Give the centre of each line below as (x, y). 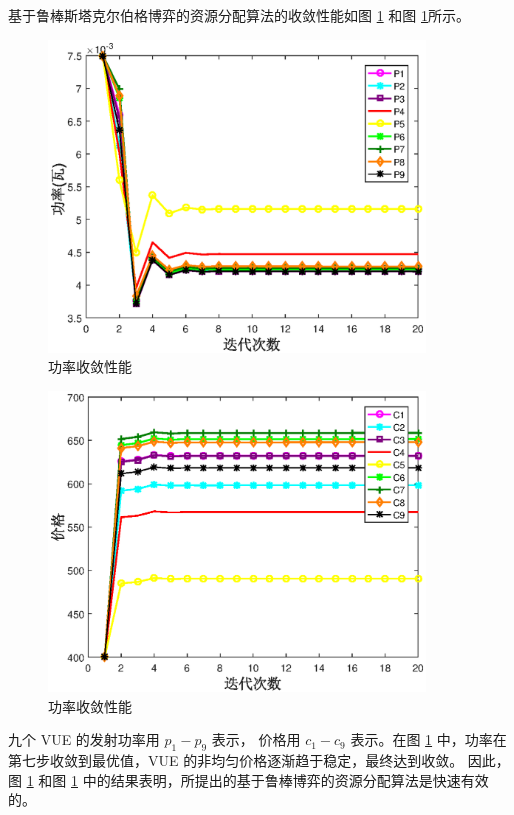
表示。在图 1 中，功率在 (428, 739)
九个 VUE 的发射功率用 (84, 739)
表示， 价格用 (256, 739)
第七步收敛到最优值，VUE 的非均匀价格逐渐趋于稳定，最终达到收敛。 (236, 760)
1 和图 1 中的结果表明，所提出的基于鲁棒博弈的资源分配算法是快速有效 (257, 779)
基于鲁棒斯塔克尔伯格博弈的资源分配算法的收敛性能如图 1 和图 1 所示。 (239, 15)
